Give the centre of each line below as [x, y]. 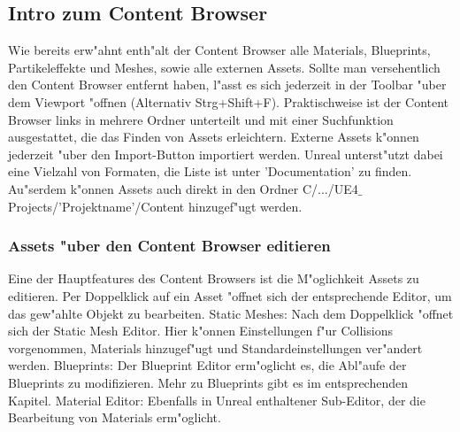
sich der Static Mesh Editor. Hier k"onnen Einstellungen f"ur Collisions [200, 331]
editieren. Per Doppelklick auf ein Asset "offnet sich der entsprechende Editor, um [230, 295]
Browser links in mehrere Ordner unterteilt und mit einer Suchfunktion [201, 119]
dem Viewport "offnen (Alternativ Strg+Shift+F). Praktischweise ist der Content [229, 101]
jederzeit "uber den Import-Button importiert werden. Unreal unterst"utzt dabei [226, 154]
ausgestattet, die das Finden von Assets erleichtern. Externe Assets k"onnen [214, 137]
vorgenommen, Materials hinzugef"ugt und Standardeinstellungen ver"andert [215, 347]
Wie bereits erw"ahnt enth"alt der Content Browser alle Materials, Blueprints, [219, 50]
